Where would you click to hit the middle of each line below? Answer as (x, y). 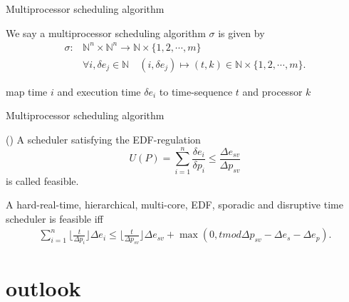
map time (27, 91)
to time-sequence (196, 91)
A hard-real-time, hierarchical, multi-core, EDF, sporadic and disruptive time (174, 205)
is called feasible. (42, 180)
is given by (241, 32)
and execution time (99, 91)
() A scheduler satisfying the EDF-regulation (103, 139)
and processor (272, 91)
